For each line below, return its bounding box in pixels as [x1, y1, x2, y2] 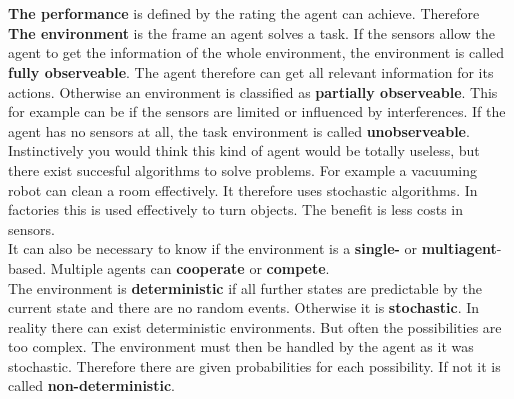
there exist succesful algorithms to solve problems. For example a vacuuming [8, 159, 477, 180]
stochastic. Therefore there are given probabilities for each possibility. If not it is [8, 355, 501, 376]
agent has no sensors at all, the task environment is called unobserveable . [8, 120, 470, 141]
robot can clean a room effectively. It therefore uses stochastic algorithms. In [8, 179, 478, 200]
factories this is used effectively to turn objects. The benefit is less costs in [8, 199, 463, 220]
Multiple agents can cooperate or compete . [50, 257, 330, 278]
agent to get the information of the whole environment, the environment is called [8, 42, 505, 63]
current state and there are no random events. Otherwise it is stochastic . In [8, 297, 480, 318]
